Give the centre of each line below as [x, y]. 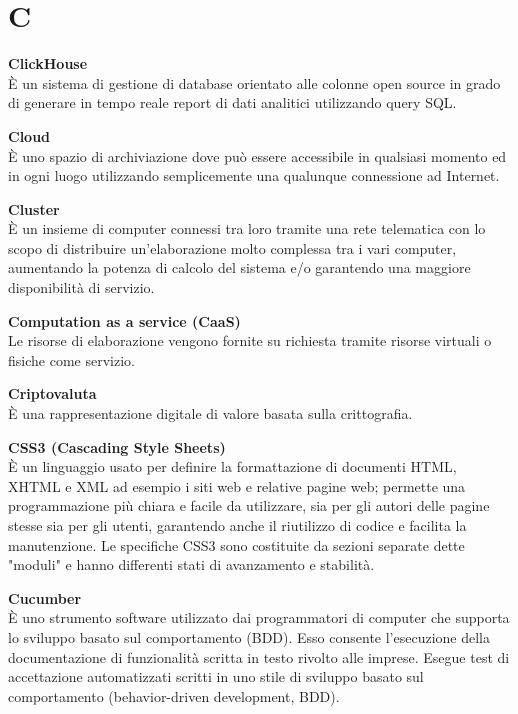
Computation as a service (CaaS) [124, 320]
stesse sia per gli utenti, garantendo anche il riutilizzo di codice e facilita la [237, 525]
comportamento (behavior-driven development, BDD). [174, 695]
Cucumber [45, 597]
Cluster [34, 208]
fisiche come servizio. [71, 359]
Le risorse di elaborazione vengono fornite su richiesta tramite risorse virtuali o [250, 340]
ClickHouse [48, 63]
